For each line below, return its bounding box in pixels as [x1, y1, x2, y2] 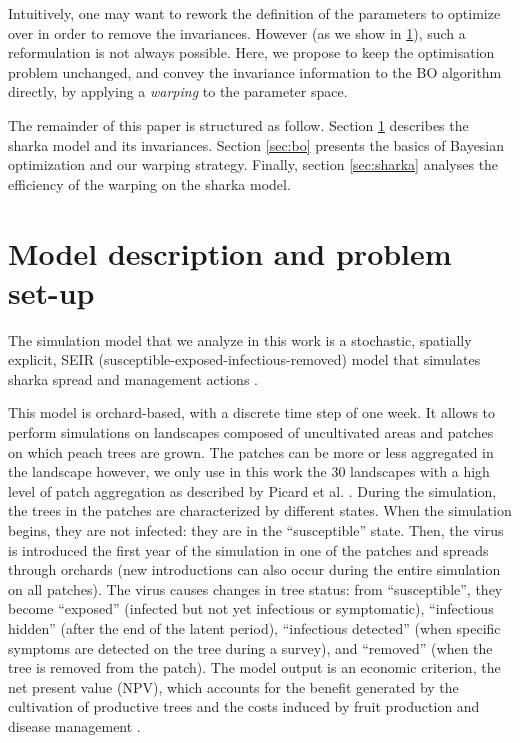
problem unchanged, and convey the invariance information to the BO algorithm [8, 61, 502, 82]
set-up [8, 271, 95, 312]
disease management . [8, 715, 141, 736]
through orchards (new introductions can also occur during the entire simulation [8, 559, 501, 580]
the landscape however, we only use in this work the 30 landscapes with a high [8, 461, 490, 482]
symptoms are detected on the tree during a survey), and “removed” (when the [8, 637, 493, 658]
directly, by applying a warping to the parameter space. [8, 81, 348, 102]
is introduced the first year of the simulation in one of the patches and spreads [8, 539, 489, 560]
